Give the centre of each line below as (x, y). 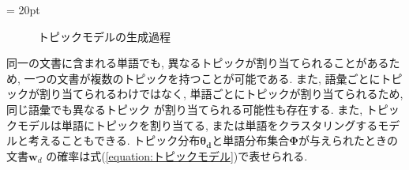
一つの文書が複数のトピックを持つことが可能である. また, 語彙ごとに (202, 78)
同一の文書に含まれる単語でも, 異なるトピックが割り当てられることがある (198, 63)
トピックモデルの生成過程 (104, 36)
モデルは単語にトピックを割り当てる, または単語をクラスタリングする (197, 125)
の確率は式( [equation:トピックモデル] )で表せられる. (177, 155)
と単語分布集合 (251, 140)
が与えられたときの (348, 140)
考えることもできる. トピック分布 (114, 140)
